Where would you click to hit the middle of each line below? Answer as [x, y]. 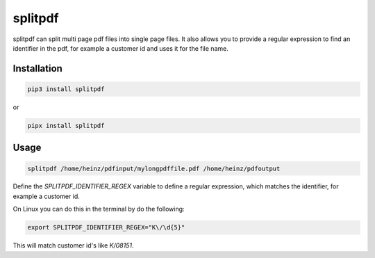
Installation [37, 68]
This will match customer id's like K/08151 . [73, 245]
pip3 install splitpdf [66, 89]
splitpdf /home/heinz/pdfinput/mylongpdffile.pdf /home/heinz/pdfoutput [154, 168]
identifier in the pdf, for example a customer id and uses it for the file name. [120, 48]
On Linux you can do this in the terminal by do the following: [99, 209]
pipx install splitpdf [66, 126]
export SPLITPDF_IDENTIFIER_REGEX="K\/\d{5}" [106, 227]
